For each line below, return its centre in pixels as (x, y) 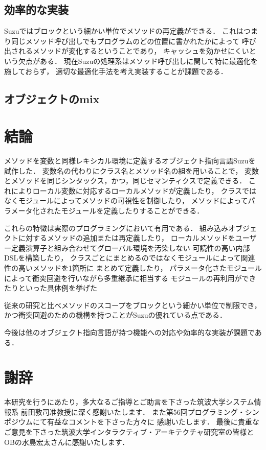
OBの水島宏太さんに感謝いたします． (67, 442)
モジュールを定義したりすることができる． (132, 211)
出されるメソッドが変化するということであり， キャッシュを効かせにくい (127, 51)
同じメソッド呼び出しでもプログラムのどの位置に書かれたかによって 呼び (134, 41)
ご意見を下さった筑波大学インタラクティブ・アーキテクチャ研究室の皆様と (129, 432)
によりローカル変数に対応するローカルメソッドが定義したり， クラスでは (134, 190)
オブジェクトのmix (52, 98)
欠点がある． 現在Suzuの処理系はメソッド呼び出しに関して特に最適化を (138, 61)
